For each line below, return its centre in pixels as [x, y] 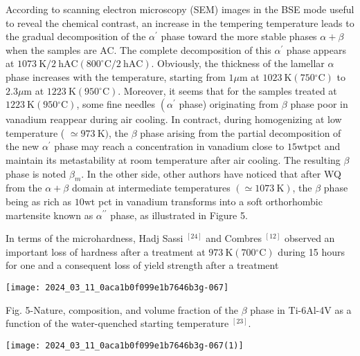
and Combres [234, 238]
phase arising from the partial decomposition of [241, 132]
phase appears [316, 49]
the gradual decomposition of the [76, 36]
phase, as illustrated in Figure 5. [179, 215]
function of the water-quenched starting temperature [117, 323]
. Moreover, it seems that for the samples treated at [227, 90]
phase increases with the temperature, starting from [116, 76]
